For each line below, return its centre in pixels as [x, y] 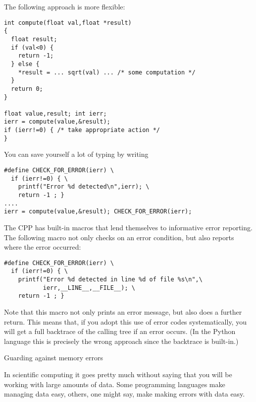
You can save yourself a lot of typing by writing [76, 154]
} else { [25, 64]
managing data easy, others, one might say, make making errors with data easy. [125, 394]
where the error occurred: [43, 247]
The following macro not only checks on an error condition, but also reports [119, 237]
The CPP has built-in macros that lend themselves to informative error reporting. [128, 227]
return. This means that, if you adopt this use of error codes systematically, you [125, 321]
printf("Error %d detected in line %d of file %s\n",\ [110, 280]
